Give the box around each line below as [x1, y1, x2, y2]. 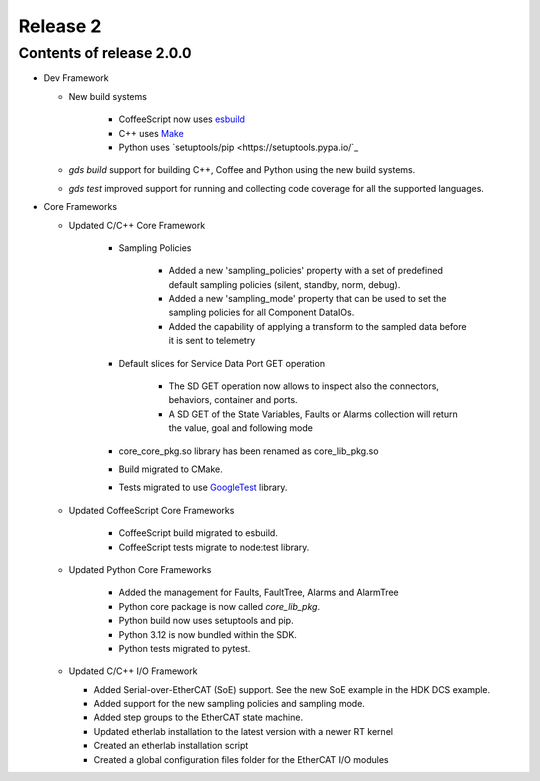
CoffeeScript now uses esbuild [118, 113, 245, 125]
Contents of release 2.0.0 [18, 44, 192, 62]
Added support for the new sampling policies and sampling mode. [93, 698, 365, 710]
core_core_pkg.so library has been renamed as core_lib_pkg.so [118, 445, 379, 457]
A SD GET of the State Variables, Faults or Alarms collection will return [168, 408, 459, 420]
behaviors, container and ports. [168, 394, 299, 406]
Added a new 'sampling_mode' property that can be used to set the [168, 293, 447, 305]
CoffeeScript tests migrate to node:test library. [118, 541, 310, 553]
